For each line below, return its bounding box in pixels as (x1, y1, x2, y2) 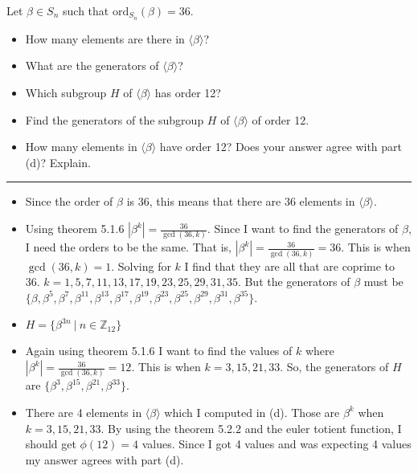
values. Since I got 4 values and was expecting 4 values (141, 435, 412, 452)
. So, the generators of (280, 358, 389, 375)
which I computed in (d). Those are (164, 403, 340, 420)
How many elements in (25, 138, 137, 155)
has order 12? (154, 84, 221, 101)
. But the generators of (237, 273, 350, 290)
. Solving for (111, 257, 171, 274)
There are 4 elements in (25, 403, 142, 420)
